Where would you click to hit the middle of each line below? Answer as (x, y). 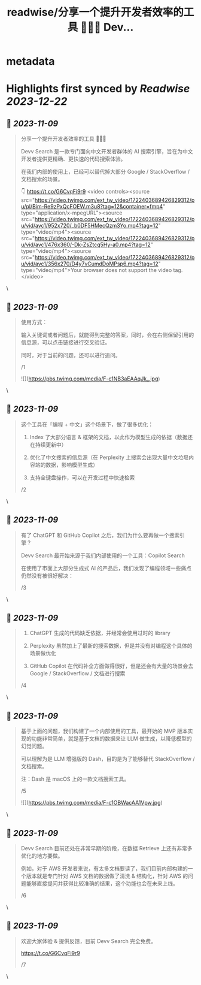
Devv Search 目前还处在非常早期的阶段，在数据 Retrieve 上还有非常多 (106, 848)
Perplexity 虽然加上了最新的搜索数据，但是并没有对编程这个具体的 (111, 646)
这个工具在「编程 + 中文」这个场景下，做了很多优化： (87, 424)
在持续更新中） (48, 445)
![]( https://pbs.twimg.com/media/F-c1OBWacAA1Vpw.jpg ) (92, 803)
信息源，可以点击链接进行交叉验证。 (66, 342)
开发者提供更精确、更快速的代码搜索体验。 (73, 159)
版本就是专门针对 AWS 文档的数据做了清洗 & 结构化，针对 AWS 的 (107, 876)
